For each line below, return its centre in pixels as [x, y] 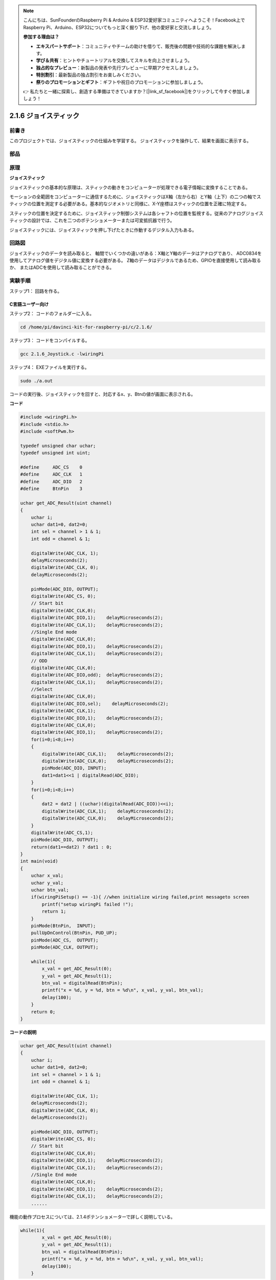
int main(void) [39, 861]
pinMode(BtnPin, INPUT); [63, 926]
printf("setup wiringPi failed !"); [88, 904]
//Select [42, 689]
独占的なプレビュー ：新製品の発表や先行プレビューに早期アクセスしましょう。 [119, 68]
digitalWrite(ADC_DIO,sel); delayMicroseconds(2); [100, 703]
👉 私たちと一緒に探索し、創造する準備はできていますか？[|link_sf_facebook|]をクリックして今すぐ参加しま [137, 91]
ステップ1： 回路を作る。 [36, 291]
